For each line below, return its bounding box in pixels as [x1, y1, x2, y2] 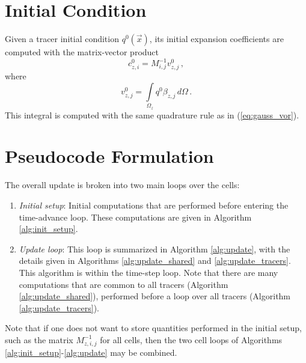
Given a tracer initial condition [5, 32, 119, 45]
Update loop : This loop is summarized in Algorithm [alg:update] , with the [19, 242, 290, 255]
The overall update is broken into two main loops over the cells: [5, 178, 240, 191]
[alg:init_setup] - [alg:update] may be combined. [5, 346, 177, 358]
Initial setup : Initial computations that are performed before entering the [19, 199, 289, 212]
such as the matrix [5, 333, 73, 346]
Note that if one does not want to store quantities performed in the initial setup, [5, 322, 302, 334]
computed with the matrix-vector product [5, 46, 159, 58]
